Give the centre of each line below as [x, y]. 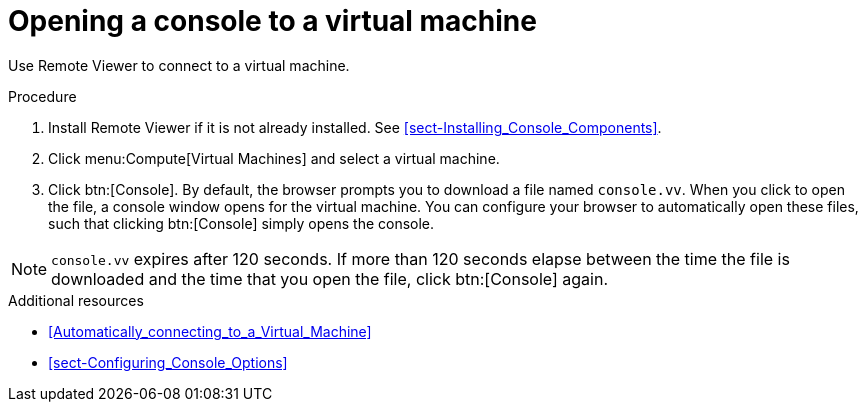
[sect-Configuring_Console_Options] [168, 362]
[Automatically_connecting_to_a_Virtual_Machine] [210, 331]
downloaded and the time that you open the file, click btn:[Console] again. [329, 278]
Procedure [42, 96]
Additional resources [76, 300]
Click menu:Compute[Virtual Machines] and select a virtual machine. [274, 158]
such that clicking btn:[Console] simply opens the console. [241, 223]
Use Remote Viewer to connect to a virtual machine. [179, 65]
